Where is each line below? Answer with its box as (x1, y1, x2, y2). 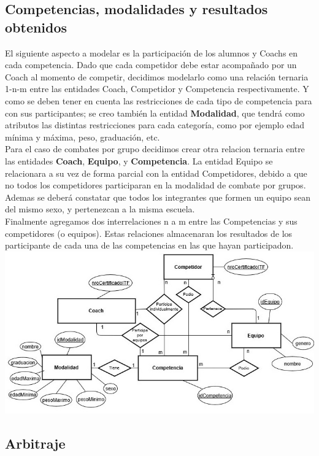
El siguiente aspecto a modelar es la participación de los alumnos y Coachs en (5, 46, 298, 59)
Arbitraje (5, 433, 66, 452)
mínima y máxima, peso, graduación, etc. (5, 130, 160, 143)
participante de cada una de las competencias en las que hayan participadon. (5, 239, 294, 252)
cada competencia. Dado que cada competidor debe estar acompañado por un (5, 58, 297, 71)
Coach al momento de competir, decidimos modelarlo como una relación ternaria (5, 70, 309, 83)
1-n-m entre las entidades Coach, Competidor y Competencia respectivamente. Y (5, 82, 309, 95)
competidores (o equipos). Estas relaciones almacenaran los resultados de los (5, 226, 293, 239)
